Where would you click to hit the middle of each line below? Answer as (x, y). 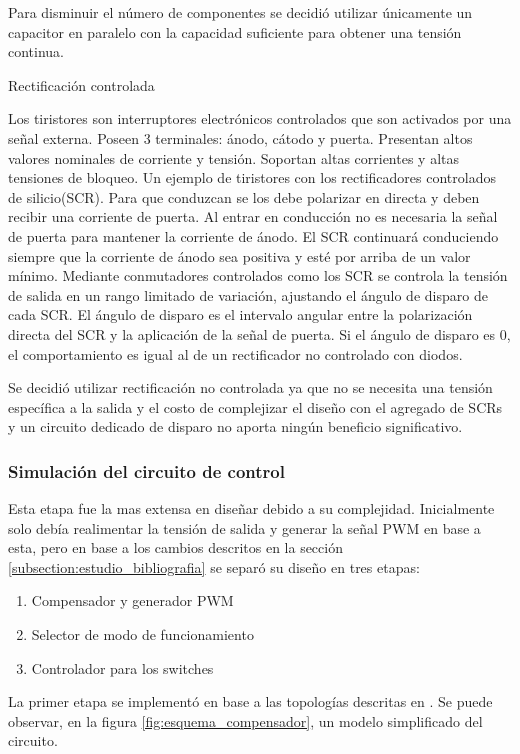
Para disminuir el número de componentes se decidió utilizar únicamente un (240, 12)
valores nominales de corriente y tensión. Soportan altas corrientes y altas (234, 157)
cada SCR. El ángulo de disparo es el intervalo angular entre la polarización (240, 314)
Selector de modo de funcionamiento (142, 634)
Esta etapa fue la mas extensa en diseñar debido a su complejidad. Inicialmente (251, 508)
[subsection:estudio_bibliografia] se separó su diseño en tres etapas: (214, 566)
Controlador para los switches (122, 667)
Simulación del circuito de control (146, 470)
